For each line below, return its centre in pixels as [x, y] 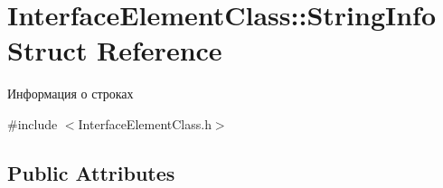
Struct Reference [115, 50]
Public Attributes [91, 172]
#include [33, 123]
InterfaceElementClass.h [145, 123]
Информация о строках [71, 94]
